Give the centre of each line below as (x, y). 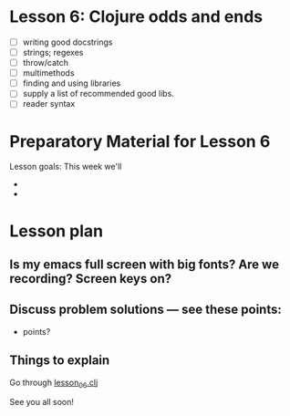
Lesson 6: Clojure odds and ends (136, 17)
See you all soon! (42, 402)
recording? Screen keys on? (90, 279)
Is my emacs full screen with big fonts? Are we (145, 264)
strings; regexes (53, 52)
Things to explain (60, 361)
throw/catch (46, 63)
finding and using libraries (72, 83)
